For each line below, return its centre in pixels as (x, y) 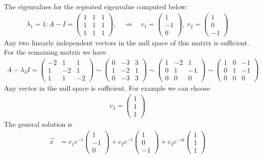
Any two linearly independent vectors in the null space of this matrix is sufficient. (127, 42)
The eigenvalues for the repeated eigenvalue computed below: (96, 6)
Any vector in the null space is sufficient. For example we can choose (107, 88)
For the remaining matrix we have (55, 52)
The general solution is (38, 124)
